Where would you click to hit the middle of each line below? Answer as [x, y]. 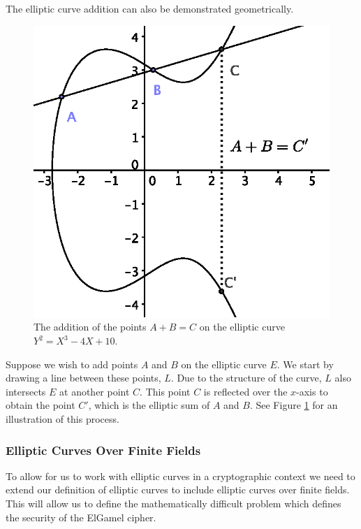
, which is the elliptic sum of [149, 405]
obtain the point [40, 405]
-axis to [312, 391]
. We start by [305, 364]
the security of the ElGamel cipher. [81, 517]
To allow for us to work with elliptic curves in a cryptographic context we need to [180, 476]
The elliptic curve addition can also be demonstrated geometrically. [150, 8]
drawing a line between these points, [83, 378]
